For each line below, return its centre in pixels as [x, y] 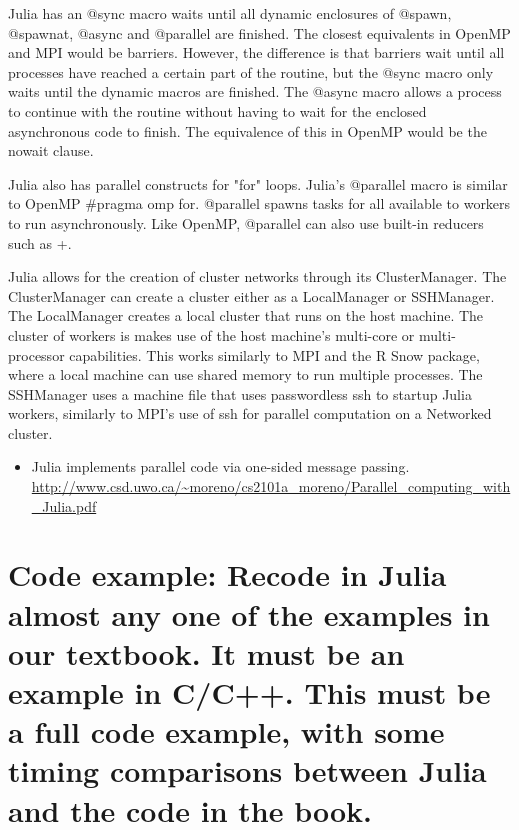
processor [36, 354]
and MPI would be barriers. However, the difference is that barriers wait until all [256, 52]
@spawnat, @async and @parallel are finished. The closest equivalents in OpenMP [259, 32]
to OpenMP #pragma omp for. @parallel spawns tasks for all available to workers [259, 203]
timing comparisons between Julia [247, 770]
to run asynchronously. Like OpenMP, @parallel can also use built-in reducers [246, 222]
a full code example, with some [226, 731]
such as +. [40, 242]
